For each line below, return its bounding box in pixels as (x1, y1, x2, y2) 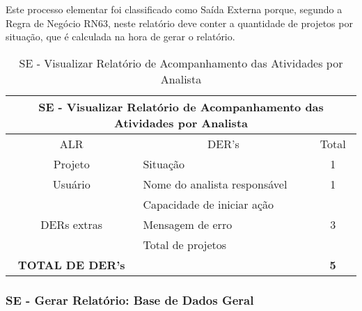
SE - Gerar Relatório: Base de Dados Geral (6, 291, 254, 308)
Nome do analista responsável (143, 175, 288, 192)
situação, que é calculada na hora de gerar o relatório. (6, 29, 235, 44)
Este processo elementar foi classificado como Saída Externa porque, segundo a (6, 2, 343, 16)
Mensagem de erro (143, 216, 233, 232)
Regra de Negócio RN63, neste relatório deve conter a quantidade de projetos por (6, 15, 353, 30)
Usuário (52, 175, 90, 192)
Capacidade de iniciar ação (143, 196, 274, 212)
